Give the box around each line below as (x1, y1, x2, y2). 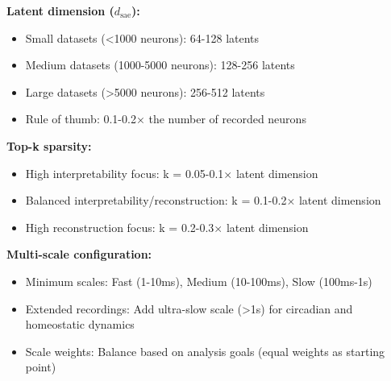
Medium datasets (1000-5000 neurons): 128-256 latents (25, 56, 295, 73)
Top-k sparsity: (6, 137, 92, 154)
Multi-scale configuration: (6, 246, 152, 263)
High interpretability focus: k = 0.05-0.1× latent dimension (25, 164, 318, 181)
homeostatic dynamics (25, 316, 135, 333)
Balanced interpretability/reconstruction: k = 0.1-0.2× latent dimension (25, 192, 381, 209)
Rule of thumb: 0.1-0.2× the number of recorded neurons (25, 110, 306, 127)
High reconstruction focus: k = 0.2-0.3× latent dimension (25, 218, 309, 235)
